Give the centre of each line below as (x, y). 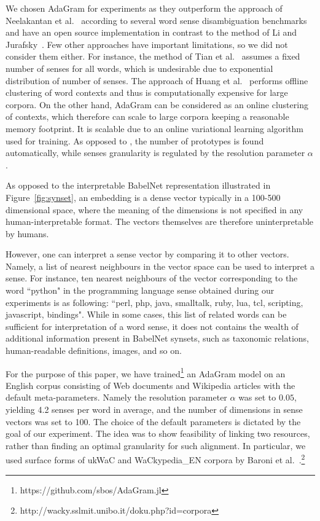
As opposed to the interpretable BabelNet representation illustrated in (138, 185)
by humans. (27, 233)
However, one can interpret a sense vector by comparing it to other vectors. (147, 254)
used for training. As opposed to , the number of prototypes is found (135, 140)
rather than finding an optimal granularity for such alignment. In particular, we (156, 445)
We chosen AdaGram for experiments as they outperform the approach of (144, 8)
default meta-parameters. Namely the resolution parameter (116, 397)
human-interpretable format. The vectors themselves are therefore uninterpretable (160, 221)
